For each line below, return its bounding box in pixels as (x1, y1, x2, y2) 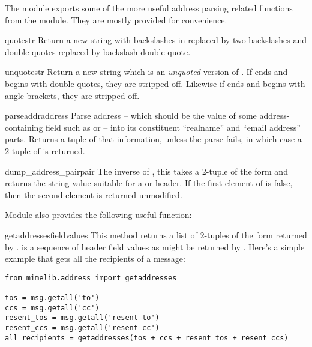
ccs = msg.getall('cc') (5, 303, 100, 312)
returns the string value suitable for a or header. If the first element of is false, (5, 177, 293, 189)
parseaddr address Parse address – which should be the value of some (5, 109, 257, 122)
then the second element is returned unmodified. (5, 188, 182, 201)
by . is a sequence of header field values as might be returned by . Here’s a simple (5, 240, 305, 253)
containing (5, 121, 43, 133)
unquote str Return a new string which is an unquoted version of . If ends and (5, 65, 288, 78)
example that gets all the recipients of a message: (5, 252, 185, 265)
